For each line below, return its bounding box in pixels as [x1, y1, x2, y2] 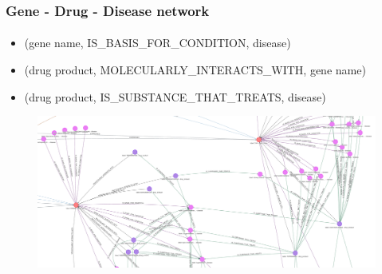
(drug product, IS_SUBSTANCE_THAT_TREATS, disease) [24, 88, 326, 105]
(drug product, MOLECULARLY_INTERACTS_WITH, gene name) [24, 62, 366, 78]
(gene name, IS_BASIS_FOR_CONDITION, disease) [24, 34, 291, 51]
